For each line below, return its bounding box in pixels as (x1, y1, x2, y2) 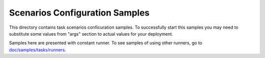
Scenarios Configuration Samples (9, 7, 150, 18)
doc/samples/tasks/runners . (9, 47, 66, 53)
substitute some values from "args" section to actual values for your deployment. (9, 31, 174, 37)
